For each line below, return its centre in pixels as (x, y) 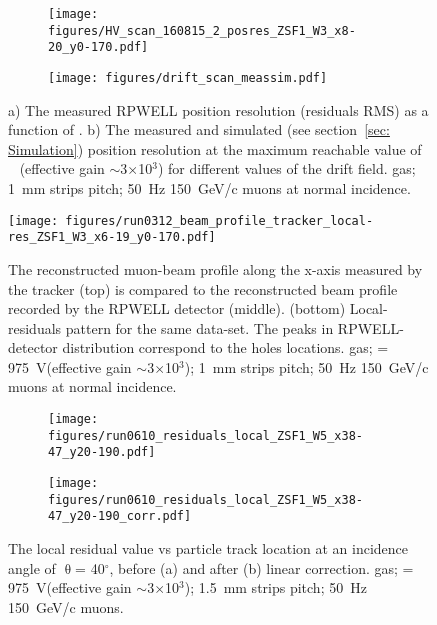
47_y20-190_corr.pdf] (120, 516)
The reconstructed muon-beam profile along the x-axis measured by (215, 268)
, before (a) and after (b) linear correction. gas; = (261, 567)
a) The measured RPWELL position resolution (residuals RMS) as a (218, 109)
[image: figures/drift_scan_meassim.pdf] (188, 77)
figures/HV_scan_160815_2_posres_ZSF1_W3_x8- (202, 30)
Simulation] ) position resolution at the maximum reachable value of (215, 148)
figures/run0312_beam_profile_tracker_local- (219, 220)
